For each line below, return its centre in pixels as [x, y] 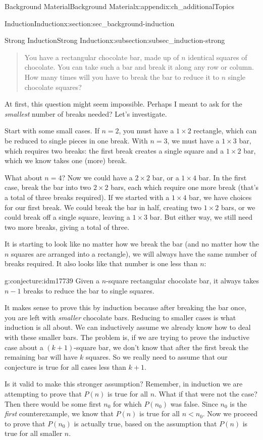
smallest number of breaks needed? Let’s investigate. [86, 113]
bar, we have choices [220, 197]
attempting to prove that [43, 394]
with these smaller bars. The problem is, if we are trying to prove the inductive [127, 337]
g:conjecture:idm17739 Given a [52, 281]
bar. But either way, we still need [201, 217]
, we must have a [193, 140]
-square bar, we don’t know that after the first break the [161, 347]
